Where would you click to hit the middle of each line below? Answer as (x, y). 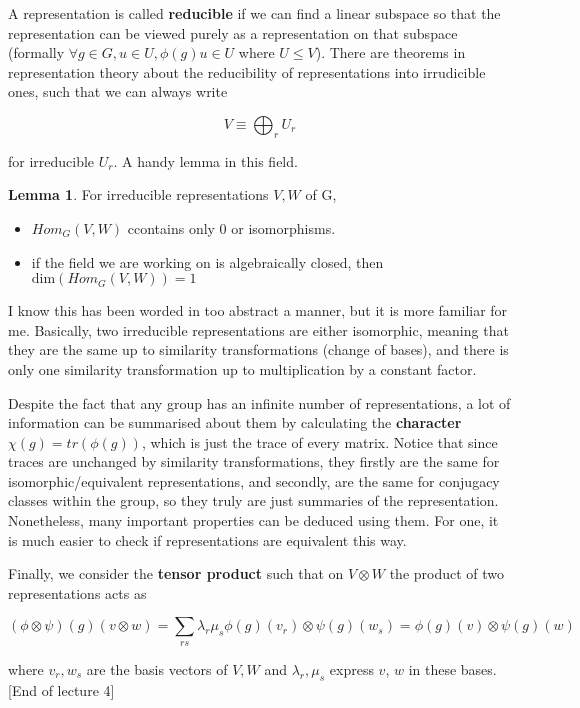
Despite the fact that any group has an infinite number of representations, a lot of (259, 402)
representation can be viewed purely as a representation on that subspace (233, 32)
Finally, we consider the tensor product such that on (176, 573)
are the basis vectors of (157, 668)
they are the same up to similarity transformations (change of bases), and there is (258, 349)
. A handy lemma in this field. (205, 160)
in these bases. (452, 668)
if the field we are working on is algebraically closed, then (207, 261)
